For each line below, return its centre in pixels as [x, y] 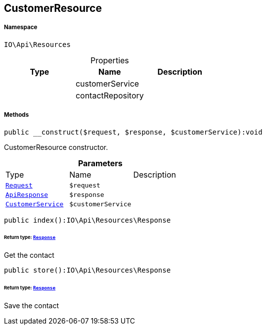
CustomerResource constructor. [56, 147]
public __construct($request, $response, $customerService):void [133, 132]
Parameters [100, 163]
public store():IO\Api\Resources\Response [88, 270]
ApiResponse [27, 194]
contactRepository [110, 95]
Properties [110, 60]
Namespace [21, 27]
